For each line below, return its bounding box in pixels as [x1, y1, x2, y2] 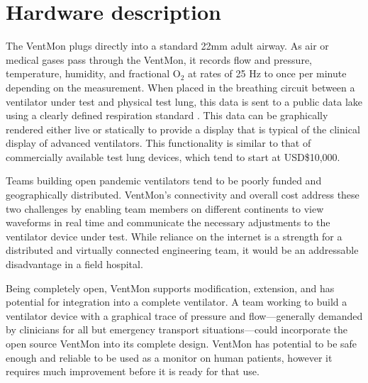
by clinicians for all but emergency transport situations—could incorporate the [6, 322, 348, 337]
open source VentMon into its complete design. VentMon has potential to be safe [6, 336, 357, 350]
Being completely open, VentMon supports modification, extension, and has [6, 280, 335, 295]
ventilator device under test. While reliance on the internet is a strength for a [6, 228, 342, 243]
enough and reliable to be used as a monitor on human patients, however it [6, 350, 333, 365]
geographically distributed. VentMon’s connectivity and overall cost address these [6, 187, 359, 202]
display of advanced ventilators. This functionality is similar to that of [6, 135, 311, 150]
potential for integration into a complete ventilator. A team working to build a [6, 294, 347, 309]
